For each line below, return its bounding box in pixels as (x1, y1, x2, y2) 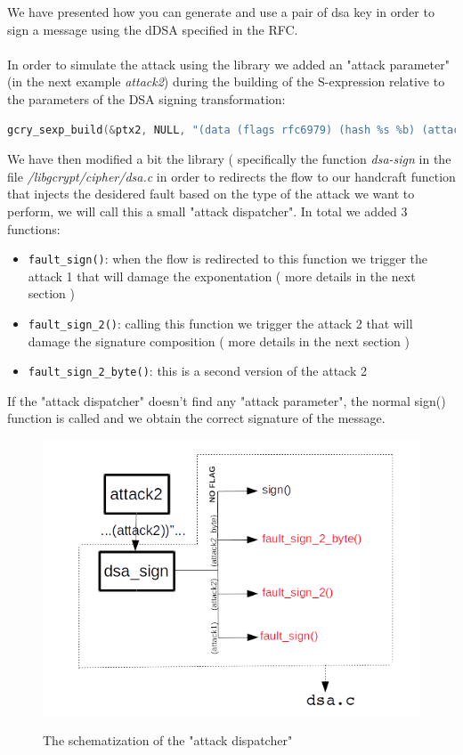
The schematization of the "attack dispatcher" (43, 731, 293, 750)
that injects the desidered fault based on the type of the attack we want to (7, 184, 415, 203)
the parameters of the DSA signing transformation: (7, 89, 286, 108)
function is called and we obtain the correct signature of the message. (7, 409, 386, 427)
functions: (7, 219, 61, 238)
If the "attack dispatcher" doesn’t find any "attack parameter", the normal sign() (7, 391, 446, 410)
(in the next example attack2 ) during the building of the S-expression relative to (7, 72, 445, 91)
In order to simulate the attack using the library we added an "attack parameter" (7, 54, 450, 73)
